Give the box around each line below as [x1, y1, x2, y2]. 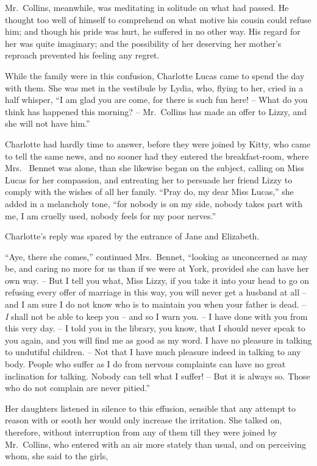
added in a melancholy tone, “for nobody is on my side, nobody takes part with [5, 197, 303, 210]
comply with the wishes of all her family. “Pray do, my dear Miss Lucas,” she [5, 185, 294, 198]
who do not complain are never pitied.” [5, 381, 151, 394]
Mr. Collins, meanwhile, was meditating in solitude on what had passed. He [5, 1, 289, 13]
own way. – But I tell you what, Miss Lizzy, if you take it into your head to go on [5, 274, 310, 286]
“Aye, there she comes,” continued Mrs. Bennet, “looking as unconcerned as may [5, 250, 308, 263]
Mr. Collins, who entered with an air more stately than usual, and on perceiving [5, 437, 306, 450]
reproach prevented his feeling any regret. [5, 49, 160, 62]
